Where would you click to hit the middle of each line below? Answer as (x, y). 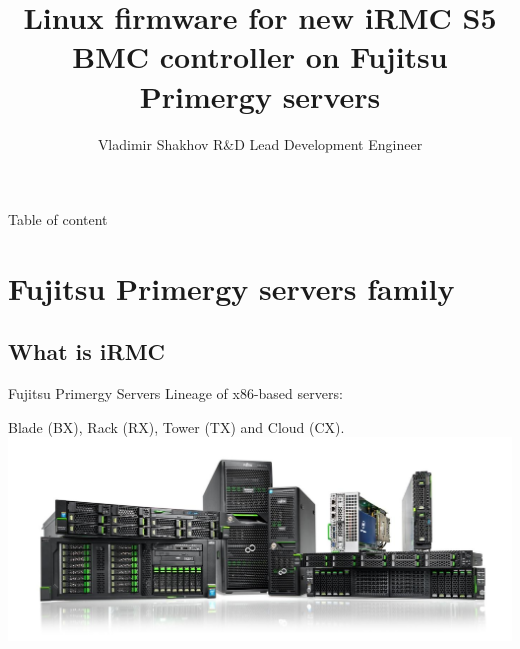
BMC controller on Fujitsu (260, 56)
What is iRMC (87, 351)
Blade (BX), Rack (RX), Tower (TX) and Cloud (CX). (176, 426)
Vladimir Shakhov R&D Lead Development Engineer (260, 143)
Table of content (58, 219)
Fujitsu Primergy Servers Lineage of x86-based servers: (175, 393)
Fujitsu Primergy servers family (231, 287)
